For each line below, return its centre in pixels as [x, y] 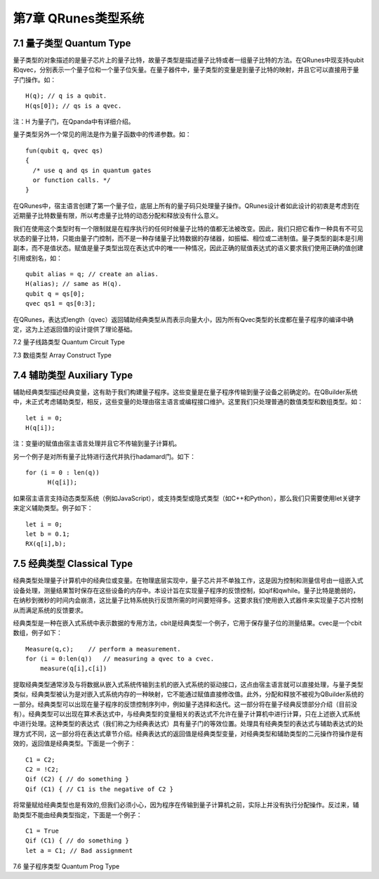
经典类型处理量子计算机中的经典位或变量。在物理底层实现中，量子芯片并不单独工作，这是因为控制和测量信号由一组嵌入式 [188, 580]
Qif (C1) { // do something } [78, 841]
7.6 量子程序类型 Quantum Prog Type [66, 866]
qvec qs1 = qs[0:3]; [61, 304]
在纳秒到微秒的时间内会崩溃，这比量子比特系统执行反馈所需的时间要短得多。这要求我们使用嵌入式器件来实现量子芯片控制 [188, 600]
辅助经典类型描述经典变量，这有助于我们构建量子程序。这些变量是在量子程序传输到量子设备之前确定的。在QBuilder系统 [185, 392]
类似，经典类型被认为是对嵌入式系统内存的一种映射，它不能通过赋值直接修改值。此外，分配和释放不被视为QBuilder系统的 [188, 694]
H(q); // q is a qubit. [66, 96]
